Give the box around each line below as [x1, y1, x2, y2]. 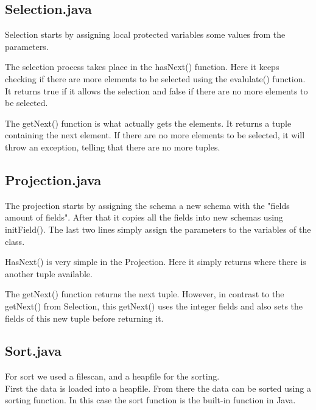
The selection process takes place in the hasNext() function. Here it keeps [5, 60, 279, 73]
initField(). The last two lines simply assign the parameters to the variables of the [5, 222, 311, 235]
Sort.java [5, 341, 62, 360]
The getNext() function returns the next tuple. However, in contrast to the [5, 288, 284, 300]
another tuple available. [5, 267, 93, 280]
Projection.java [5, 170, 102, 189]
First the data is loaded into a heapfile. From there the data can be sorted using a [5, 381, 311, 394]
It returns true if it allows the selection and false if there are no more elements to [5, 84, 308, 97]
